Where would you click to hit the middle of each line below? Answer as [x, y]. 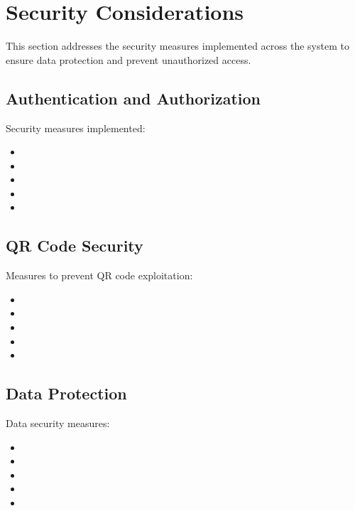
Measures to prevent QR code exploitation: [99, 275]
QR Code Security [75, 246]
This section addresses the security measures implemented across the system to [177, 46]
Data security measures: [58, 423]
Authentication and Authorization [133, 98]
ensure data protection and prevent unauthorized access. [129, 59]
